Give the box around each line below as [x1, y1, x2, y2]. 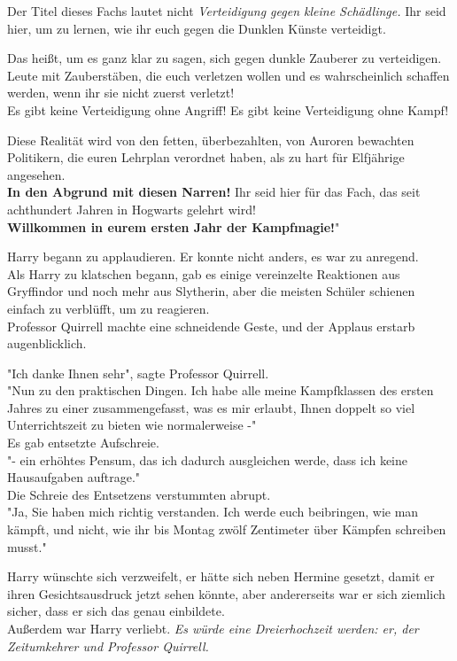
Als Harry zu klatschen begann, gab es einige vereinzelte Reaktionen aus [7, 264, 400, 283]
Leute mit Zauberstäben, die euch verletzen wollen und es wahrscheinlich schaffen [7, 66, 450, 84]
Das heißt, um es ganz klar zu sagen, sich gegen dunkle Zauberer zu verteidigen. [7, 49, 442, 67]
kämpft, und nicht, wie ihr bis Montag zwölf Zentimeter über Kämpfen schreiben [7, 520, 446, 539]
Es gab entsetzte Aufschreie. [7, 433, 159, 452]
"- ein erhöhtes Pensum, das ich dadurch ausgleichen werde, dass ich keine [7, 450, 408, 469]
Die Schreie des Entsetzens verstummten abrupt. [7, 485, 271, 503]
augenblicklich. [7, 334, 87, 353]
